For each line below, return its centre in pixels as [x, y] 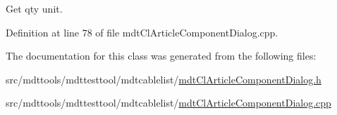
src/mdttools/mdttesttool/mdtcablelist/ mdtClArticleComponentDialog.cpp [168, 103]
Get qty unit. [34, 8]
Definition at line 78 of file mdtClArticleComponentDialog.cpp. [142, 32]
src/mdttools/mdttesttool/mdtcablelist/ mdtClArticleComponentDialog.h [164, 79]
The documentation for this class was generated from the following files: [161, 56]
